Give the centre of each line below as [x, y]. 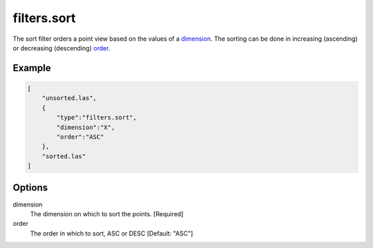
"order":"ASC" [80, 137]
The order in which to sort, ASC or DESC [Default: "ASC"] [112, 233]
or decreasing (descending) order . [61, 48]
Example [32, 68]
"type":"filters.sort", [97, 118]
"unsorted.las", [69, 98]
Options [30, 188]
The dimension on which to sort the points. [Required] [107, 213]
